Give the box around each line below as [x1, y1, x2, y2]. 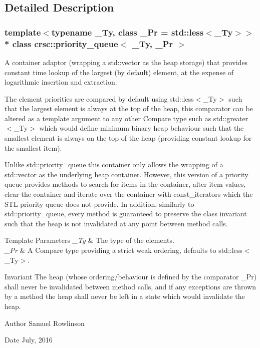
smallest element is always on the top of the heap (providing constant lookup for [5, 133, 252, 143]
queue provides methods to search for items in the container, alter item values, [5, 179, 246, 189]
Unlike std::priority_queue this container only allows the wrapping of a [5, 159, 223, 170]
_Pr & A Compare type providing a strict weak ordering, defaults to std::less [5, 245, 242, 255]
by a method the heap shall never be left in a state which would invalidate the [5, 291, 245, 301]
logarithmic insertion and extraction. [5, 77, 117, 87]
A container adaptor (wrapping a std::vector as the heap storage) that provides [5, 57, 248, 67]
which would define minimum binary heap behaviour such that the [39, 123, 244, 133]
